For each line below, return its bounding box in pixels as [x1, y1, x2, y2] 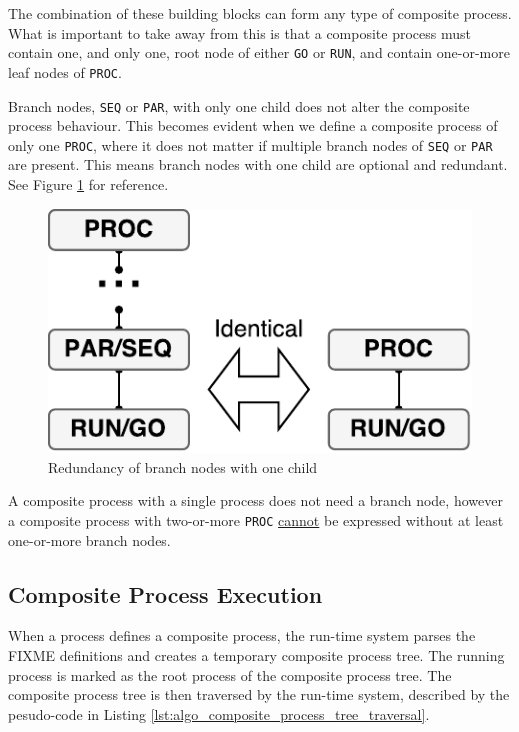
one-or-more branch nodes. [8, 529, 171, 550]
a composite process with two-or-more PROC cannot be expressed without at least [8, 509, 504, 530]
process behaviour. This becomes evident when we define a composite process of [8, 115, 498, 136]
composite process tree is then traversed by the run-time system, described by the [8, 684, 510, 705]
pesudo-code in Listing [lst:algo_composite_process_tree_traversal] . [8, 703, 430, 724]
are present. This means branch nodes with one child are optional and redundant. [8, 154, 508, 175]
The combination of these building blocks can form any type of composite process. [8, 3, 512, 23]
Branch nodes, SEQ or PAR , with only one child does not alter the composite [8, 95, 470, 116]
